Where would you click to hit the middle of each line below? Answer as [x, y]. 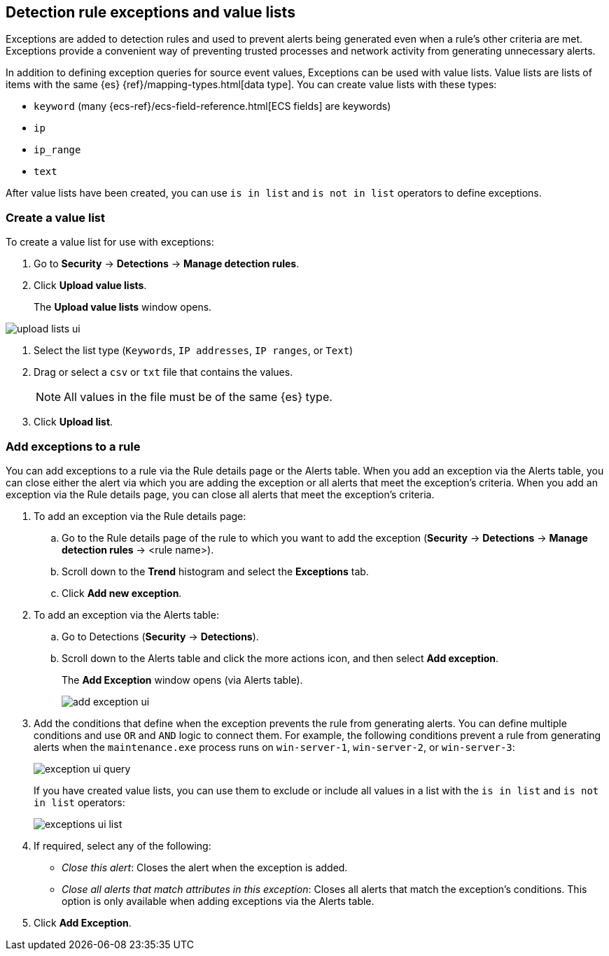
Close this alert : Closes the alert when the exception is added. [205, 867]
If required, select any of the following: [122, 845]
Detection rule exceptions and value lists [150, 12]
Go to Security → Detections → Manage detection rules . [167, 264]
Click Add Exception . [83, 922]
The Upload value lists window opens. [123, 307]
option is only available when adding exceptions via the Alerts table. [218, 901]
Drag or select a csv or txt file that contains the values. [163, 372]
